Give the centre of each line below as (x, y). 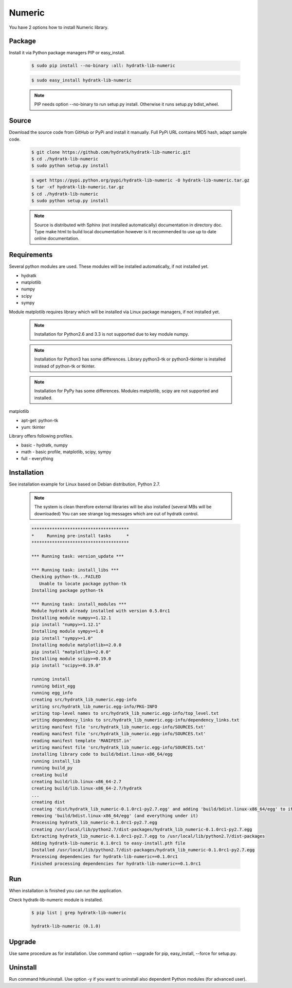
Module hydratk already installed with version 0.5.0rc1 (101, 611)
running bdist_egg (53, 686)
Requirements (31, 255)
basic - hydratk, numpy (45, 445)
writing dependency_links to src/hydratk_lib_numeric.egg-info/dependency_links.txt (135, 720)
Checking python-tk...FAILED (66, 577)
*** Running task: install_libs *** (75, 570)
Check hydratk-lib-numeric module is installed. (56, 900)
